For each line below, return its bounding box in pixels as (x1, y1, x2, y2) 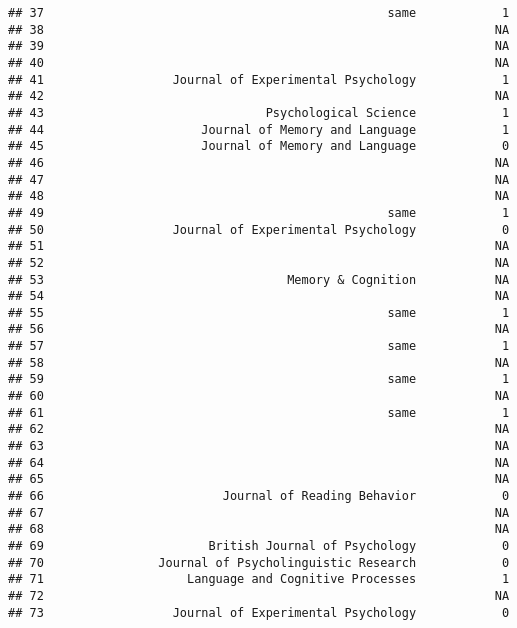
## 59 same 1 (8, 372, 510, 387)
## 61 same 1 (8, 405, 510, 420)
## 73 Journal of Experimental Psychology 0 (8, 605, 510, 620)
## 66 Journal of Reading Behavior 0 (8, 489, 510, 504)
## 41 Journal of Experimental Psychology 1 (8, 72, 510, 87)
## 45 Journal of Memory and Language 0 (8, 139, 510, 154)
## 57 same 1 (8, 339, 510, 354)
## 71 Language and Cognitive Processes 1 (8, 572, 510, 587)
